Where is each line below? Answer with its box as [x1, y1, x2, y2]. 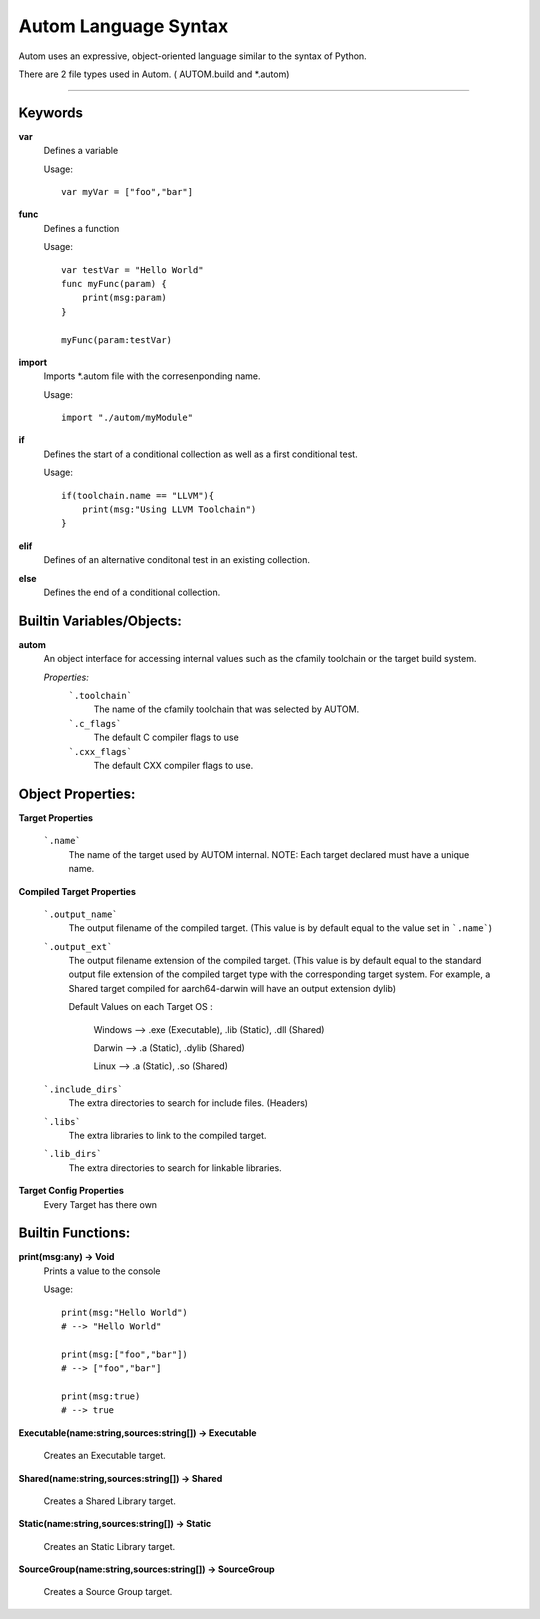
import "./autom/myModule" [61, 412, 194, 424]
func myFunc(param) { [61, 278, 167, 289]
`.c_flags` [68, 718, 122, 729]
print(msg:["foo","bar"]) [61, 1348, 189, 1360]
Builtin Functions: [18, 1225, 131, 1242]
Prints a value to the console [43, 1265, 161, 1277]
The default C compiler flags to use [93, 731, 239, 744]
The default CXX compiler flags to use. [93, 760, 254, 772]
